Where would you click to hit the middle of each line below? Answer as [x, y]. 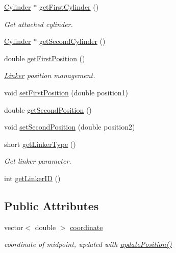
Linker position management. [50, 75]
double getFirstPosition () [45, 58]
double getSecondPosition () [48, 109]
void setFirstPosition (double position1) [66, 92]
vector [14, 227]
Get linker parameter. [38, 161]
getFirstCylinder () [69, 7]
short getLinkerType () [40, 144]
